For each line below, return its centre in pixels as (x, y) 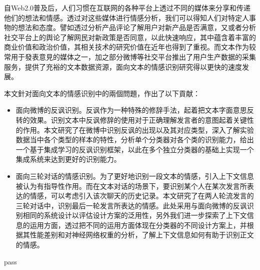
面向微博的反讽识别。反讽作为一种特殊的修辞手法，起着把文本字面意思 (131, 110)
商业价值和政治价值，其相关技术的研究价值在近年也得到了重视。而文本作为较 (130, 47)
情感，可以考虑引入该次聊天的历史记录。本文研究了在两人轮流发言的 (142, 196)
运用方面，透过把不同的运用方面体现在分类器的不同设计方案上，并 (138, 225)
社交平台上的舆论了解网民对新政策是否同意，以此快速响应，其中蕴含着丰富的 (130, 37)
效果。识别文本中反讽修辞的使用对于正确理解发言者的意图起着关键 (138, 119)
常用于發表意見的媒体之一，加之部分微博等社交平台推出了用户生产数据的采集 (130, 56)
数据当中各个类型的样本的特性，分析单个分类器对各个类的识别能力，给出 (135, 140)
